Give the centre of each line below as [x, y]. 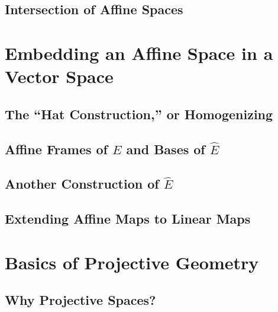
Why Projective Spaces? [80, 300]
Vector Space [59, 76]
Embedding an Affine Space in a [139, 52]
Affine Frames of [56, 149]
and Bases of [166, 149]
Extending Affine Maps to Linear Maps [128, 219]
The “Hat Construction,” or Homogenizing [139, 114]
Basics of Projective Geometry [132, 262]
